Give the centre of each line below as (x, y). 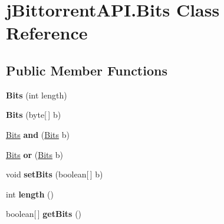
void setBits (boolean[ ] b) (55, 174)
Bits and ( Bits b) (38, 134)
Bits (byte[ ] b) (34, 115)
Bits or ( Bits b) (34, 154)
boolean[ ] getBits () (44, 214)
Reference (47, 33)
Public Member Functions (87, 70)
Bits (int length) (37, 95)
